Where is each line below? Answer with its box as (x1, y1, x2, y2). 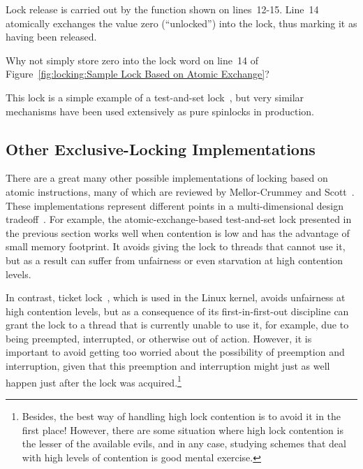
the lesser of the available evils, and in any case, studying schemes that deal (22, 436, 346, 451)
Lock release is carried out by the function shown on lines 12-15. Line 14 (6, 2, 319, 16)
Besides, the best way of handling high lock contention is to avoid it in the (22, 408, 341, 423)
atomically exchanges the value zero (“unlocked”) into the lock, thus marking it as (6, 15, 357, 30)
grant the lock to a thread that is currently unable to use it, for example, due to (6, 317, 349, 332)
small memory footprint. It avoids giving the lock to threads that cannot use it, (6, 239, 346, 254)
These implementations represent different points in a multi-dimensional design (6, 198, 343, 212)
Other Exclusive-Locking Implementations (6, 138, 316, 159)
